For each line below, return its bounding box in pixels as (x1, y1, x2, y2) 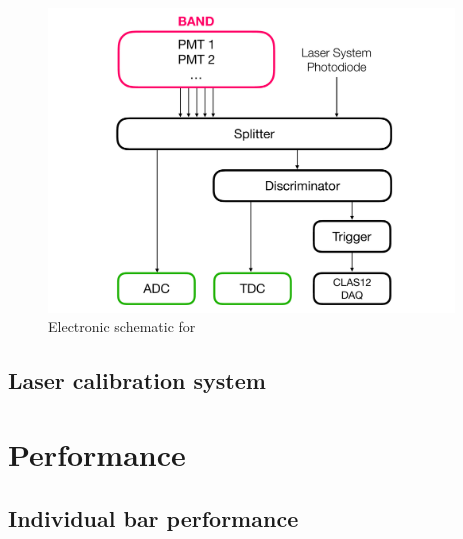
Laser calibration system (8, 365, 266, 396)
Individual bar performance (8, 502, 299, 533)
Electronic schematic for (48, 316, 196, 337)
